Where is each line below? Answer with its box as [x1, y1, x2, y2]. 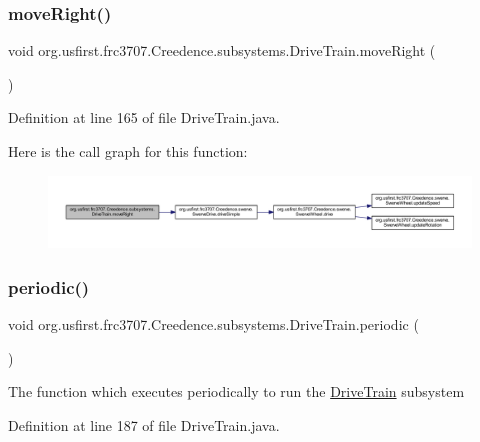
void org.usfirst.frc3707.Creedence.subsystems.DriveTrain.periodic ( [8, 314, 419, 335]
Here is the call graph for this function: [8, 141, 248, 161]
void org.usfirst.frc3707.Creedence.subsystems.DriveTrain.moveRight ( [8, 40, 436, 61]
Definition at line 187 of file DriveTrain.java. [8, 415, 280, 436]
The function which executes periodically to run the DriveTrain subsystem [8, 381, 465, 402]
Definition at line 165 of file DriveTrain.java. [8, 107, 280, 128]
